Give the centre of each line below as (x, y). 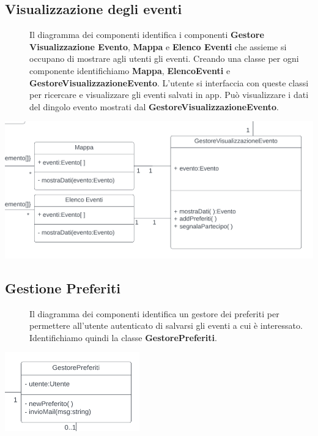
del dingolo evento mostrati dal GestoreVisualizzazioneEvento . (154, 106)
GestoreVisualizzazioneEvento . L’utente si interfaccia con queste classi (169, 82)
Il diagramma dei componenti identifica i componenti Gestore (147, 35)
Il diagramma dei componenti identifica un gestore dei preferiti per (154, 313)
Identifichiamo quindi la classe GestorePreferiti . (123, 337)
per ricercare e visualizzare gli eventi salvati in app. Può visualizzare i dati (169, 95)
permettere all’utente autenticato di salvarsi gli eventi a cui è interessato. (166, 325)
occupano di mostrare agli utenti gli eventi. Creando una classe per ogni (164, 58)
